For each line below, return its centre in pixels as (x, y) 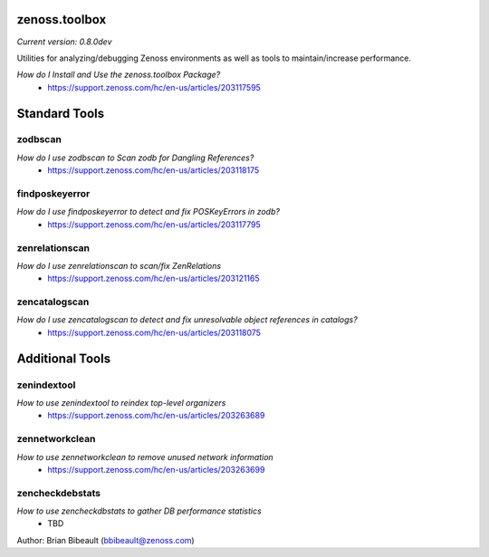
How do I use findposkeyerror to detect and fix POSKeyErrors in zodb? (149, 212)
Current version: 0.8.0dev (64, 42)
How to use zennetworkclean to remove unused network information (145, 456)
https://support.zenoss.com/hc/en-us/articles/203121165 (153, 278)
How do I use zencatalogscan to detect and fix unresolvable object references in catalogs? (187, 320)
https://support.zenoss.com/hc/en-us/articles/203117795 (154, 224)
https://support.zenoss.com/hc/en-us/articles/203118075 (154, 332)
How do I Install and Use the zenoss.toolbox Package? (119, 75)
